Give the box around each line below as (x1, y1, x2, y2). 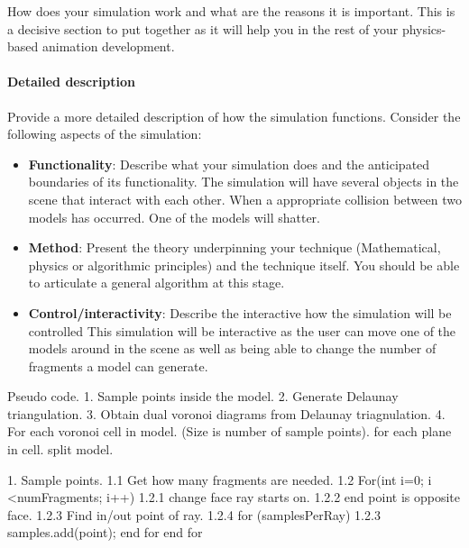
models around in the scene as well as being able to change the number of (28, 339, 437, 358)
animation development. (41, 37, 175, 56)
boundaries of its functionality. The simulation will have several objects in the (28, 172, 459, 191)
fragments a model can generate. (28, 356, 208, 375)
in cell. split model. (7, 440, 114, 459)
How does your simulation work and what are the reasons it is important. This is (7, 2, 455, 20)
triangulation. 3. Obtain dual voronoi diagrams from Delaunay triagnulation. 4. (7, 404, 446, 423)
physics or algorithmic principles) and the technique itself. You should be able (28, 255, 460, 274)
